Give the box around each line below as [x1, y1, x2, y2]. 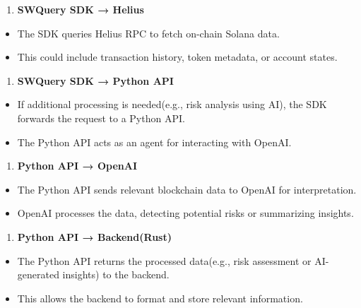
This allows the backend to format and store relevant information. [17, 290, 303, 305]
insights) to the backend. [62, 267, 170, 282]
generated [17, 267, 59, 282]
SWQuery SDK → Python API [17, 73, 174, 88]
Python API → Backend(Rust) [17, 229, 172, 244]
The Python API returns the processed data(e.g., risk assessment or [17, 253, 312, 268]
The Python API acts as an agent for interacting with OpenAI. [17, 134, 292, 149]
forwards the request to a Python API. [17, 110, 185, 125]
